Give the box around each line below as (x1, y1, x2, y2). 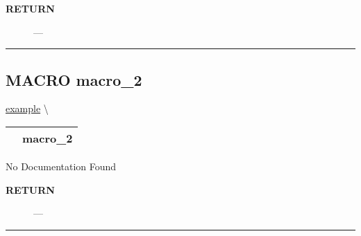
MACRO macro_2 (6, 69, 142, 90)
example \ (6, 101, 49, 116)
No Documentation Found (6, 158, 117, 173)
